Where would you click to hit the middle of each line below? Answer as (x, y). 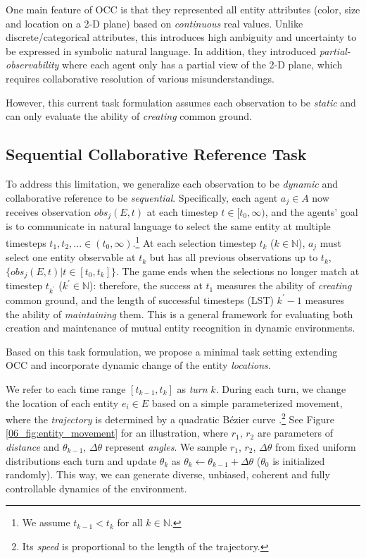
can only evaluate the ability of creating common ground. (129, 116)
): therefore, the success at (146, 285)
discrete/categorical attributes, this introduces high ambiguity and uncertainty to (181, 37)
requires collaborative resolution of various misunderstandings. (140, 78)
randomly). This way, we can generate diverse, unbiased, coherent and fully (168, 474)
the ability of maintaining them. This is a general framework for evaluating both (179, 314)
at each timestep (182, 212)
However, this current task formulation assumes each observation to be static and (181, 102)
